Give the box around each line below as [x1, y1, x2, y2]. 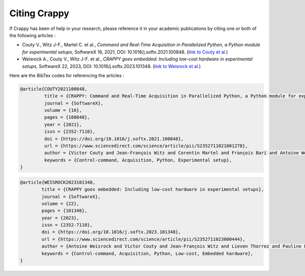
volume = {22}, [41, 201, 80, 206]
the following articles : [9, 32, 56, 38]
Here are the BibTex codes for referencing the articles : [9, 72, 125, 78]
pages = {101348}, [41, 208, 87, 213]
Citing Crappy [9, 8, 70, 19]
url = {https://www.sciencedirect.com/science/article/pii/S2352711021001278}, [44, 143, 249, 148]
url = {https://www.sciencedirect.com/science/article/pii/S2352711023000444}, [41, 236, 246, 242]
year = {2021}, [44, 121, 82, 127]
